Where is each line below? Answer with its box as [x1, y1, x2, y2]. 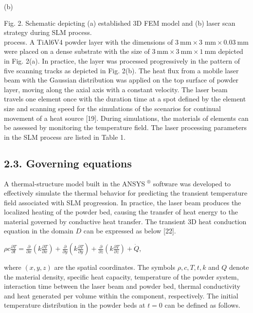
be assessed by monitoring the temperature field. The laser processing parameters [4, 122, 247, 132]
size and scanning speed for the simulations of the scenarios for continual [4, 103, 221, 113]
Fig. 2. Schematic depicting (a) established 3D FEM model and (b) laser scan [4, 17, 235, 28]
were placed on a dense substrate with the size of [4, 46, 150, 56]
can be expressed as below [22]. [83, 226, 176, 236]
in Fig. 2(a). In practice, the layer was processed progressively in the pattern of [4, 55, 240, 66]
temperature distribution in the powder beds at [4, 300, 145, 310]
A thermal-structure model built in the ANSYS [4, 178, 145, 188]
